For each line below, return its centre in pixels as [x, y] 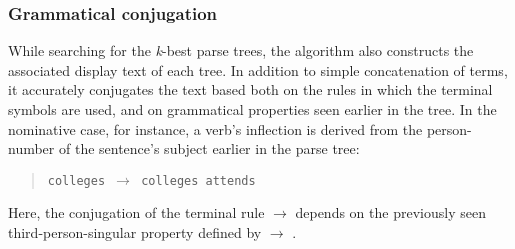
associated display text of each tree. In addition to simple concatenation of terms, [258, 69]
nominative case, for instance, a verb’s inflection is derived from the [215, 128]
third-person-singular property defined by [135, 232]
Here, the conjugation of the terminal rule [136, 212]
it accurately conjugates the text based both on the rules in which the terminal [250, 89]
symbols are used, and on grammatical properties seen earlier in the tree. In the [252, 109]
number [31, 148]
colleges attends [198, 180]
